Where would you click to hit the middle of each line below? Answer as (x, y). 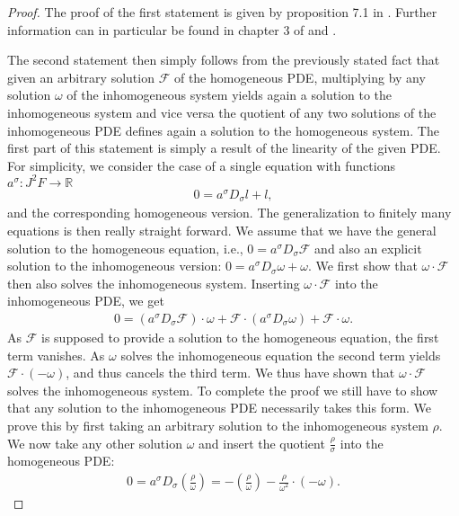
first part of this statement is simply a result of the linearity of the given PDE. (224, 148)
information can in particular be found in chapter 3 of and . (172, 29)
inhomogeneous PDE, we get (86, 301)
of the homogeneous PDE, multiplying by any (300, 77)
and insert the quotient (262, 443)
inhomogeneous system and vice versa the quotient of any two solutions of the (222, 112)
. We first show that (362, 266)
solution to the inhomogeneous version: (115, 266)
